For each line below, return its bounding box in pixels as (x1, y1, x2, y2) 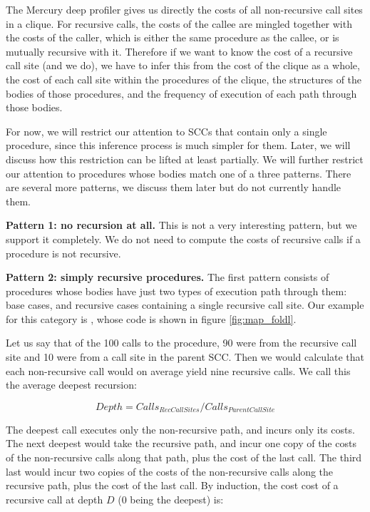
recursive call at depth (6, 491, 103, 506)
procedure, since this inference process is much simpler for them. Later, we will (6, 138, 351, 153)
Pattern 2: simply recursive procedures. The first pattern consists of (6, 270, 329, 285)
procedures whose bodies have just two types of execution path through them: (6, 283, 347, 298)
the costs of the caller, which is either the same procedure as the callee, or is (6, 30, 339, 45)
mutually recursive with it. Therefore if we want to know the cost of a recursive (6, 43, 353, 58)
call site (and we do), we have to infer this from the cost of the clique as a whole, (6, 58, 360, 73)
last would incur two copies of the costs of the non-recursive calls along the (6, 464, 334, 478)
